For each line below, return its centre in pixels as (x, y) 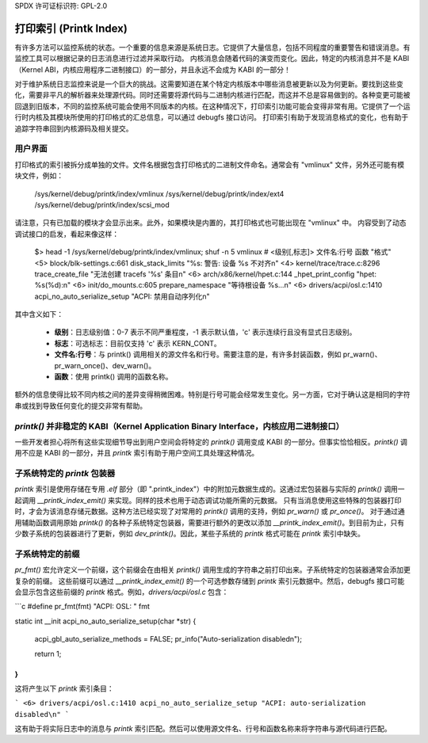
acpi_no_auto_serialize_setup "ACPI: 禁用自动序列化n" (122, 296)
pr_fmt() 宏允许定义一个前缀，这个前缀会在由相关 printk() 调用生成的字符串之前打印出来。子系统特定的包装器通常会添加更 (213, 570)
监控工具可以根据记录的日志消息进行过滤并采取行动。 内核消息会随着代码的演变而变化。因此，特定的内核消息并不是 (203, 59)
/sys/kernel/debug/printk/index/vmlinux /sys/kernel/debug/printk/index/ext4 (159, 193)
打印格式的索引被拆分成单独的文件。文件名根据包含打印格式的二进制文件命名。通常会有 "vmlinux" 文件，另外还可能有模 (210, 164)
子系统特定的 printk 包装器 (65, 474)
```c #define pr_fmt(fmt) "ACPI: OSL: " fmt (82, 607)
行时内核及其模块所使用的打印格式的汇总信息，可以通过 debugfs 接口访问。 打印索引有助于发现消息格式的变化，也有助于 (212, 117)
